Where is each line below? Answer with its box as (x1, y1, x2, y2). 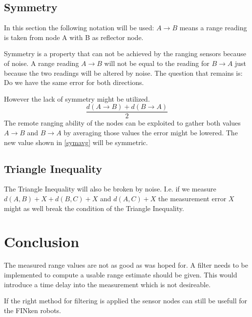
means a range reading (179, 22, 247, 33)
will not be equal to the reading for (104, 58, 210, 68)
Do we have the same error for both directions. (4, 77, 144, 87)
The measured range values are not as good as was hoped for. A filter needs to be (4, 260, 248, 270)
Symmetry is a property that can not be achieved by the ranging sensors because (4, 48, 247, 59)
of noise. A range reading (4, 58, 79, 68)
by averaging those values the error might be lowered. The (63, 127, 238, 138)
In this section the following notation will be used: (4, 22, 154, 33)
